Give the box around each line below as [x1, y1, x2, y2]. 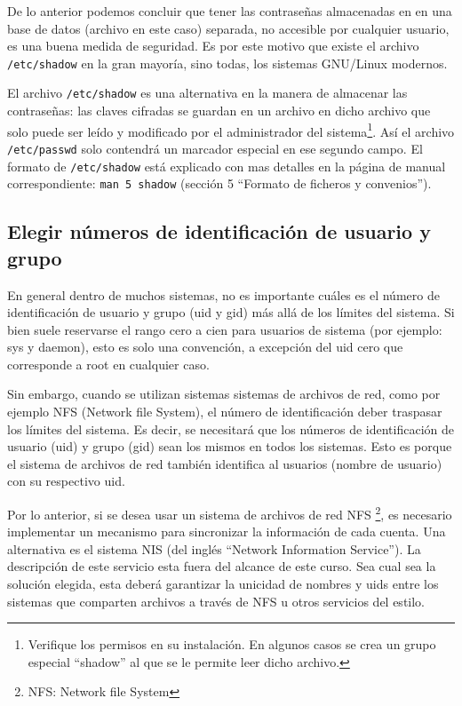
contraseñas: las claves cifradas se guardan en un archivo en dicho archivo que [7, 101, 431, 120]
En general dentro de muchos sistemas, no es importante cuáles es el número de [7, 285, 440, 304]
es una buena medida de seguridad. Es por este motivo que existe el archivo [7, 36, 419, 55]
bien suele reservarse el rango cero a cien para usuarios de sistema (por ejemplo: [7, 320, 442, 338]
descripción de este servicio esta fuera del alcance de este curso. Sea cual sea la [7, 557, 436, 575]
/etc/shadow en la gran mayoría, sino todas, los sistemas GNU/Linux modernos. [7, 53, 448, 72]
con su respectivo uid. [7, 472, 125, 490]
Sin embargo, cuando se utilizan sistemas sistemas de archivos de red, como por [7, 385, 441, 403]
